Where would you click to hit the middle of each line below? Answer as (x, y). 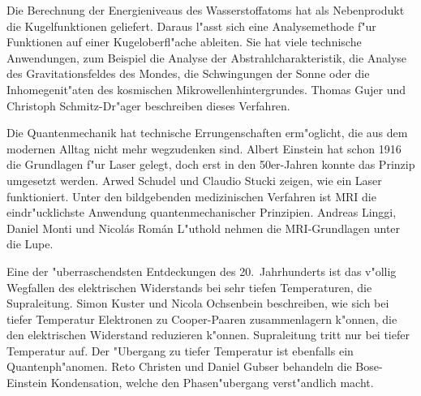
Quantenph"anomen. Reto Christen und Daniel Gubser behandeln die (179, 366)
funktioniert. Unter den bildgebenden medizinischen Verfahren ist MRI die (191, 196)
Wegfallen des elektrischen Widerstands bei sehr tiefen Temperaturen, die (189, 287)
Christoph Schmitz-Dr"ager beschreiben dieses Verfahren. (148, 105)
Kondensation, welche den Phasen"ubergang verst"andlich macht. (212, 383)
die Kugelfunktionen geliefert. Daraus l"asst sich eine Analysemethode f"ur (191, 26)
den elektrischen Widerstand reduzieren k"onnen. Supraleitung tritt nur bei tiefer (208, 335)
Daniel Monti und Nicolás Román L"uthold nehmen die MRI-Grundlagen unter (204, 228)
